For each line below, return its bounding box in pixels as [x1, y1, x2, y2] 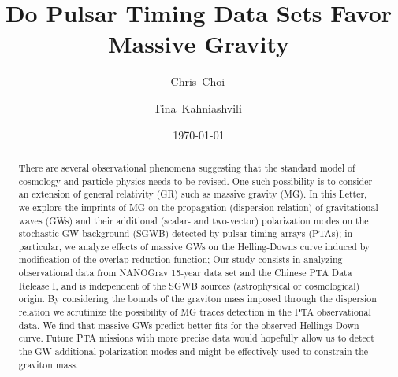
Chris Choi [170, 73, 225, 90]
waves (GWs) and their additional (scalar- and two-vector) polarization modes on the [18, 213, 369, 227]
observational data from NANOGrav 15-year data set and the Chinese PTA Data [18, 266, 352, 279]
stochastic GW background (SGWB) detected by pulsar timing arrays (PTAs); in [18, 227, 353, 240]
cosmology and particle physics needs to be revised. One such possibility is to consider [18, 174, 373, 187]
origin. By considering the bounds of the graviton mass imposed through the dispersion [18, 292, 377, 305]
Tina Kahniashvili [153, 99, 242, 116]
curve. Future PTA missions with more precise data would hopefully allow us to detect [18, 331, 374, 345]
